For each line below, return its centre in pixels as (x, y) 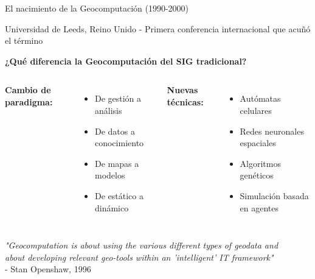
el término (24, 41)
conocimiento (119, 143)
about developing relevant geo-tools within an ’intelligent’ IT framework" (139, 257)
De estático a (119, 195)
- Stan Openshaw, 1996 (48, 269)
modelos (110, 175)
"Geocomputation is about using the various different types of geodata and (142, 245)
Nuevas (182, 90)
